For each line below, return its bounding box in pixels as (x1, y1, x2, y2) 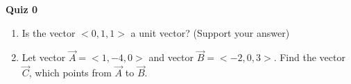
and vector (148, 50, 194, 65)
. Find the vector (273, 50, 345, 65)
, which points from (28, 65, 112, 80)
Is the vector (22, 25, 76, 40)
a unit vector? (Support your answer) (130, 25, 290, 40)
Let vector (22, 50, 66, 65)
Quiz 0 (6, 2, 38, 16)
